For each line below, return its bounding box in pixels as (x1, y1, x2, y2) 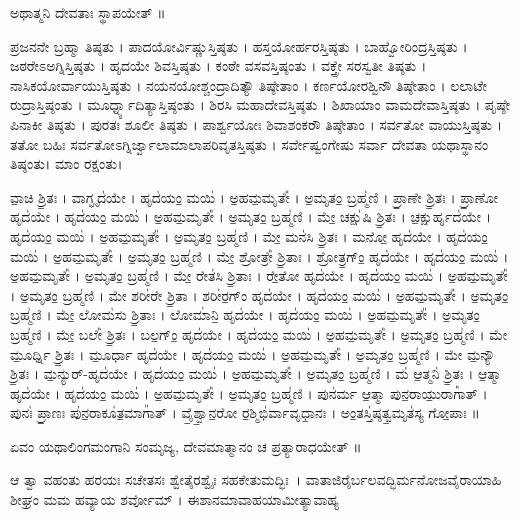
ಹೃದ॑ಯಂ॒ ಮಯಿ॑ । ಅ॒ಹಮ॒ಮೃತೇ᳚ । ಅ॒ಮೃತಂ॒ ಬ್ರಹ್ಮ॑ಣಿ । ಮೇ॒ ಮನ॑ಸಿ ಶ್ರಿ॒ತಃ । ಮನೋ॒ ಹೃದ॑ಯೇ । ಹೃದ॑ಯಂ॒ (10, 225, 488, 246)
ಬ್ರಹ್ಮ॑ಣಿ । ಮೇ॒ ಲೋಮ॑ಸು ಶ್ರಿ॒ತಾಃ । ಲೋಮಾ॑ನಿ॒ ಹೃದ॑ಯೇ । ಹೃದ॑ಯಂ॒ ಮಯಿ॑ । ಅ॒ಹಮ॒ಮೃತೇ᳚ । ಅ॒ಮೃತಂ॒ (10, 304, 480, 325)
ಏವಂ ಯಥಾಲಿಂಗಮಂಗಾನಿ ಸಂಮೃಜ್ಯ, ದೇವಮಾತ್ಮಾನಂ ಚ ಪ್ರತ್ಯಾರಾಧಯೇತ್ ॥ (10, 435, 362, 456)
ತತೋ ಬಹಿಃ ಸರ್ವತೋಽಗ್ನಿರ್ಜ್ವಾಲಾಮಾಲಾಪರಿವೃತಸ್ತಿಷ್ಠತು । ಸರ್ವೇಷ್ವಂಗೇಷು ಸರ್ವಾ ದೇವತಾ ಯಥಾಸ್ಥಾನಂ (10, 133, 489, 154)
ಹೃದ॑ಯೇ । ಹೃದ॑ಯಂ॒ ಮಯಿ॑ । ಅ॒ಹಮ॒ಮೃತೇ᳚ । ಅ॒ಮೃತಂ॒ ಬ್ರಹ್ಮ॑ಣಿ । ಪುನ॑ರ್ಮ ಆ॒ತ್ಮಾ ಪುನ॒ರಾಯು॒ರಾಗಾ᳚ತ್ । (10, 382, 488, 403)
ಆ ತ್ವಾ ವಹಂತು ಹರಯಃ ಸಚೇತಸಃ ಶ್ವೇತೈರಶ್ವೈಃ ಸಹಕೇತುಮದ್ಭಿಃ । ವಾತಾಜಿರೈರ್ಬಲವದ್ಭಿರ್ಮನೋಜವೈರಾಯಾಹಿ (10, 469, 502, 490)
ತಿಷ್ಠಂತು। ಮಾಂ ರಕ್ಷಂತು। (10, 153, 123, 174)
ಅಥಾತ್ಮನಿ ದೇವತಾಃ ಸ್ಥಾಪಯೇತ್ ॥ (10, 2, 166, 22)
